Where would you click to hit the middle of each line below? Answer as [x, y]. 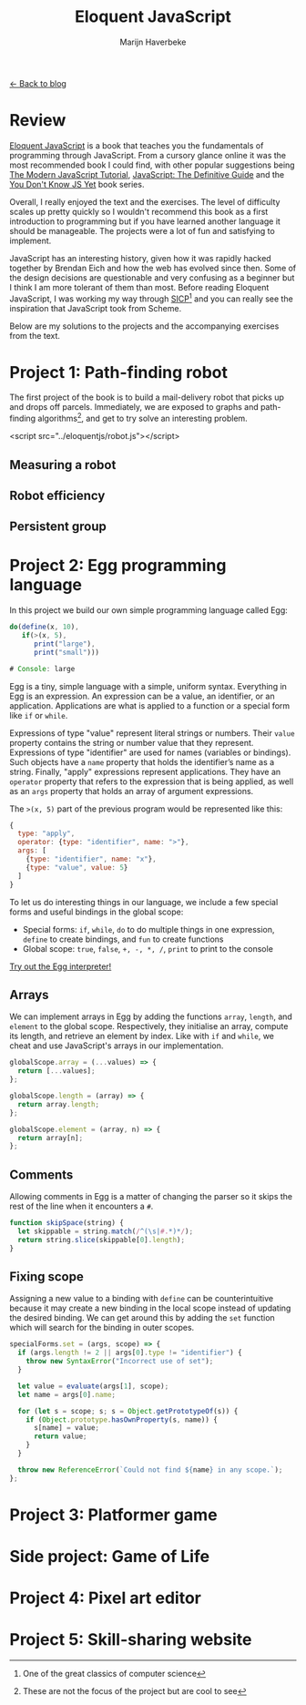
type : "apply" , [46, 834]
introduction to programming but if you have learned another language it [145, 221]
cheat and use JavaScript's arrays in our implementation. [117, 1046]
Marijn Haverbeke [153, 42]
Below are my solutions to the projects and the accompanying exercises [144, 326]
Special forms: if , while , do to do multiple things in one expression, [148, 929]
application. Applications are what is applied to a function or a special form [150, 705]
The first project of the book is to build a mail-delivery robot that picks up [147, 397]
